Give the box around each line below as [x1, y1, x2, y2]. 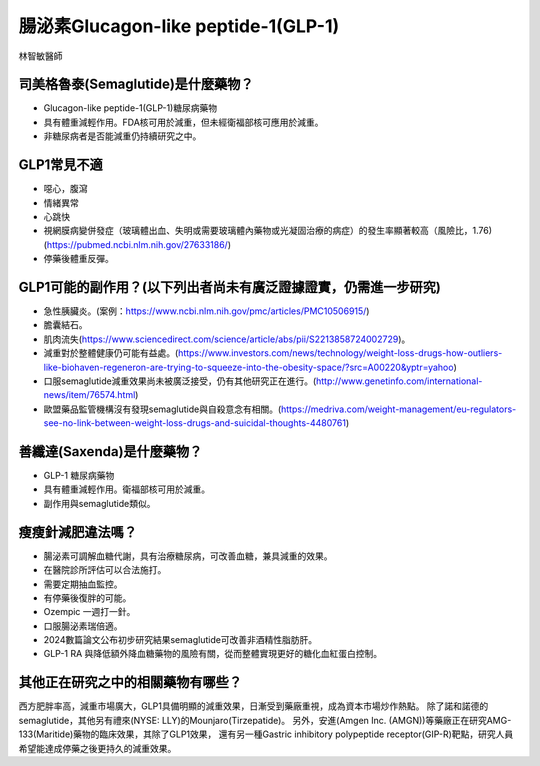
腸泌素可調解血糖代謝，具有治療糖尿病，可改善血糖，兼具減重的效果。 [43, 550, 333, 562]
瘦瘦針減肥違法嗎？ [18, 523, 137, 540]
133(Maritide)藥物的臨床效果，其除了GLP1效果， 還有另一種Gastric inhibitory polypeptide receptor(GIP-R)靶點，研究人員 [18, 728, 514, 740]
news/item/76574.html [43, 389, 136, 401]
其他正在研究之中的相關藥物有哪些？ [18, 674, 242, 691]
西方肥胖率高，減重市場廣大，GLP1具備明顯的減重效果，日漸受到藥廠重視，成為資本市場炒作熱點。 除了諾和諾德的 [18, 700, 489, 712]
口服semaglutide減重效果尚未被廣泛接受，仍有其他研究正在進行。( [43, 375, 317, 387]
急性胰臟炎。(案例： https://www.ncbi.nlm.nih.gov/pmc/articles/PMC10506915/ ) [43, 305, 370, 317]
